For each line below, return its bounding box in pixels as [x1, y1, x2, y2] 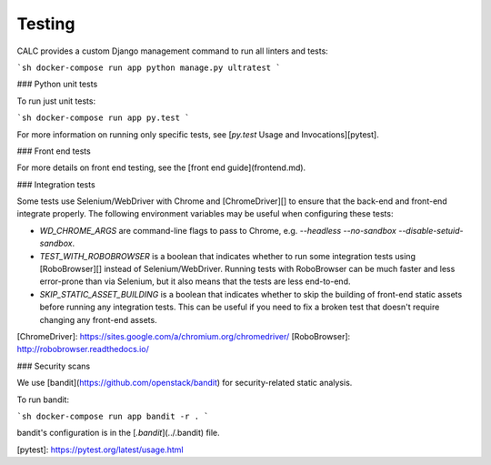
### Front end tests [16, 146, 91, 157]
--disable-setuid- [398, 225, 464, 236]
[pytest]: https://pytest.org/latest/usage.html [16, 444, 184, 455]
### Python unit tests [16, 78, 98, 90]
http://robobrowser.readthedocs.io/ [16, 344, 149, 355]
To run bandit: [16, 394, 70, 405]
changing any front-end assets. [39, 314, 158, 325]
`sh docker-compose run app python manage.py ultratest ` [16, 62, 281, 73]
